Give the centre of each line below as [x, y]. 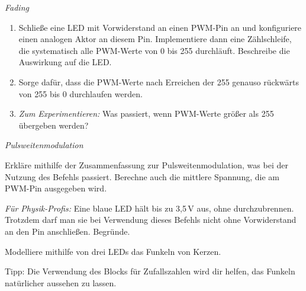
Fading [17, 7]
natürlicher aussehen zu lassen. [61, 282]
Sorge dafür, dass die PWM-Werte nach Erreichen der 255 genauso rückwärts [159, 81]
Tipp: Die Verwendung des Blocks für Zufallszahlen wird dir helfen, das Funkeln [150, 271]
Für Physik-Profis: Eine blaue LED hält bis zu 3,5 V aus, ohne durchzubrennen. [149, 208]
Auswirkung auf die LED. [65, 62]
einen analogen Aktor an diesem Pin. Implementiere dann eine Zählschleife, [155, 39]
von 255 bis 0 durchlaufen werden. [80, 93]
